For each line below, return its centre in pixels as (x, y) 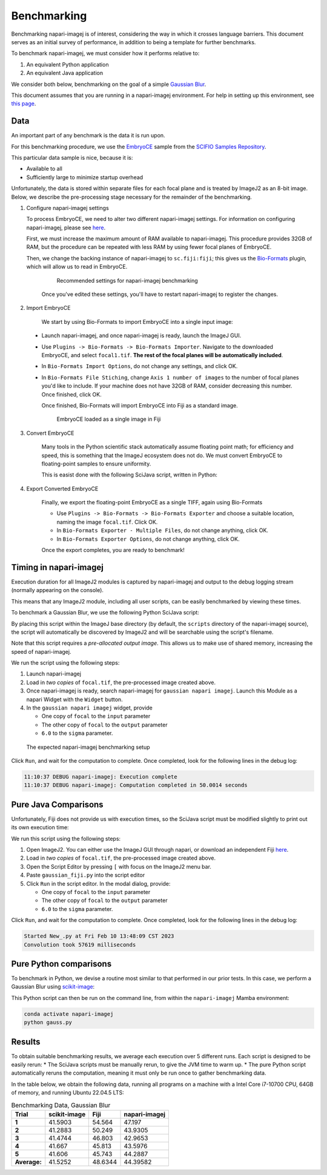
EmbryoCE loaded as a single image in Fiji (109, 419)
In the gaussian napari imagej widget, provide (89, 708)
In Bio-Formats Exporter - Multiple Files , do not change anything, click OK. (163, 530)
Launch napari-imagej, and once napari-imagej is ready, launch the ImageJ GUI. (141, 335)
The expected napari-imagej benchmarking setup (88, 747)
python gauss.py (48, 1022)
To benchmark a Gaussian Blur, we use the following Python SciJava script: (105, 613)
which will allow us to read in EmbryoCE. (77, 267)
